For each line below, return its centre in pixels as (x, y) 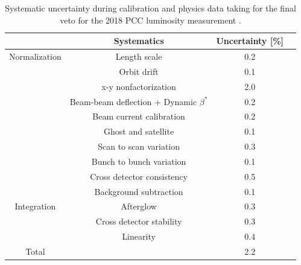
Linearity (139, 236)
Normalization (35, 56)
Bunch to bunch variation (139, 161)
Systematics (139, 41)
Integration (35, 206)
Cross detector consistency (139, 176)
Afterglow (139, 206)
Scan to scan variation (139, 146)
